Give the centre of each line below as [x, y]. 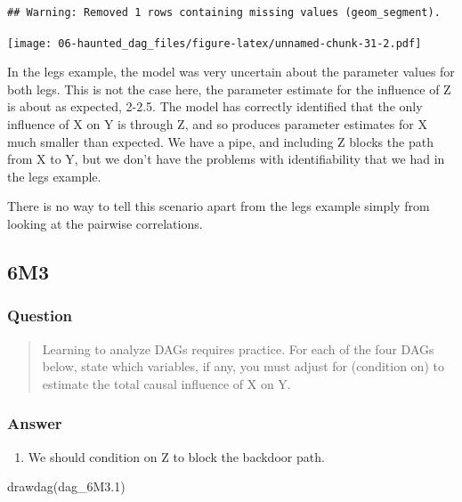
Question [40, 316]
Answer [35, 423]
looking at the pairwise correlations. [105, 223]
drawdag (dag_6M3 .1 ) [66, 486]
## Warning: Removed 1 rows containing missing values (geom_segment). [224, 12]
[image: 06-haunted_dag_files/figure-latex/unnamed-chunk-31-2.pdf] [215, 43]
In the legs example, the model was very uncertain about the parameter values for [231, 72]
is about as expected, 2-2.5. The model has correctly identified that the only [215, 106]
